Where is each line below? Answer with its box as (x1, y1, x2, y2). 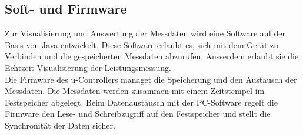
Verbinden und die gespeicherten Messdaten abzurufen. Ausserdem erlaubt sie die (5, 50, 299, 62)
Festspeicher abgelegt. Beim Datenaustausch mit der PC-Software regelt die (5, 96, 278, 108)
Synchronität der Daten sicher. (5, 119, 115, 131)
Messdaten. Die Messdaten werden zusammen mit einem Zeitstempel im (5, 85, 265, 97)
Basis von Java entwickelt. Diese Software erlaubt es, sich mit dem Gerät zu (5, 38, 279, 50)
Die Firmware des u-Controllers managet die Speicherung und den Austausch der (5, 73, 297, 85)
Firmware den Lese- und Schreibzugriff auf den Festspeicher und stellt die (5, 107, 271, 120)
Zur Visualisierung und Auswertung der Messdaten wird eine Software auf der (5, 27, 286, 39)
